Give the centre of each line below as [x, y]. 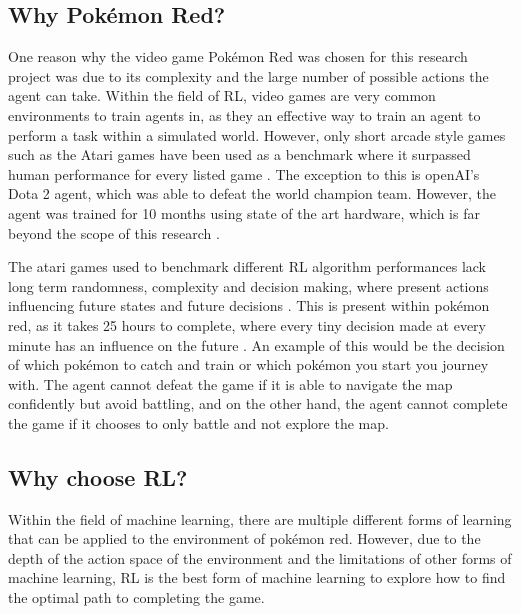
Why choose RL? [98, 476]
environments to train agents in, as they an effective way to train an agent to [244, 114]
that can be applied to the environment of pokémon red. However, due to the [244, 538]
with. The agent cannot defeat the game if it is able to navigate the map [230, 383]
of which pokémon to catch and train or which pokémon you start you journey [248, 364]
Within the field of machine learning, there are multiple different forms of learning [260, 518]
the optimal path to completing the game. [136, 597]
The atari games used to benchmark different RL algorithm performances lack [247, 266]
